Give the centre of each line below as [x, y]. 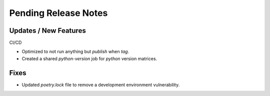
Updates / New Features [47, 31]
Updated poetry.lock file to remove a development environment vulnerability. [101, 85]
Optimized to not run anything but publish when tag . [75, 52]
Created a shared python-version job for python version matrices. [89, 58]
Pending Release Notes [58, 13]
